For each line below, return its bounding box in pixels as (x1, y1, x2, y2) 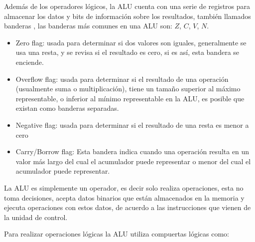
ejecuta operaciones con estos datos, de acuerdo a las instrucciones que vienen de (4, 202, 251, 213)
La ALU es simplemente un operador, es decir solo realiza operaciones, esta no (4, 182, 244, 193)
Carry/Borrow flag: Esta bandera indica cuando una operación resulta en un (15, 146, 250, 157)
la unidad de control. (4, 212, 68, 222)
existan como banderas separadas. (15, 103, 119, 113)
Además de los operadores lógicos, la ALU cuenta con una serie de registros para (4, 1, 251, 11)
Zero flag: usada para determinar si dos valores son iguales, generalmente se (15, 37, 247, 47)
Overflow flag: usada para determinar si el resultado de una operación (15, 73, 229, 84)
